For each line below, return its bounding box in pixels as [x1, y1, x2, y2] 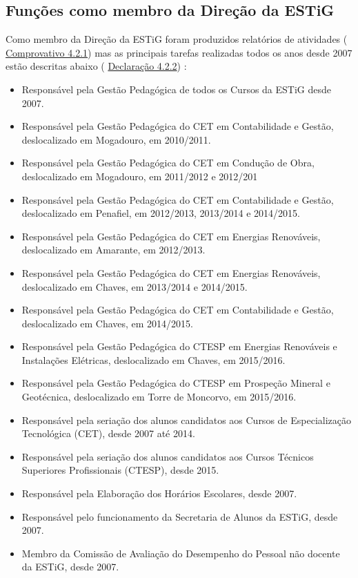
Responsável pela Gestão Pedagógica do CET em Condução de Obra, [21, 155, 315, 170]
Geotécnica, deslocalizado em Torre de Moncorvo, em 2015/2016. [21, 389, 297, 404]
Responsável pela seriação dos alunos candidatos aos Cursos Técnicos [21, 449, 314, 463]
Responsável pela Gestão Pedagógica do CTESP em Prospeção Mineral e [21, 376, 330, 390]
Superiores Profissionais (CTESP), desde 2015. [21, 463, 219, 477]
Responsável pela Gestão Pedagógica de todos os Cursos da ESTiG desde [21, 81, 332, 96]
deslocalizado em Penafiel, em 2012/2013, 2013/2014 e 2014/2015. [21, 206, 300, 220]
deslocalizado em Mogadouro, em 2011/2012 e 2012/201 [21, 168, 258, 183]
